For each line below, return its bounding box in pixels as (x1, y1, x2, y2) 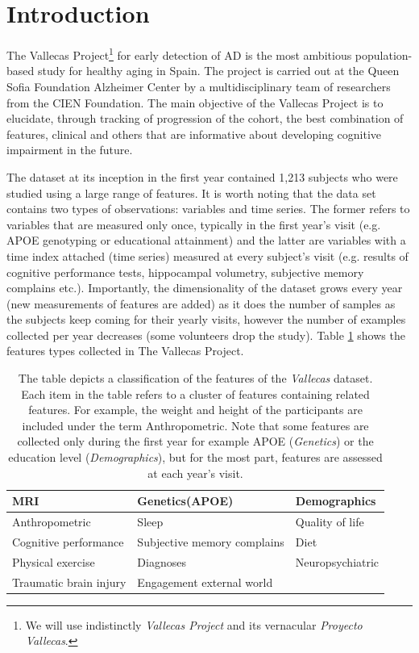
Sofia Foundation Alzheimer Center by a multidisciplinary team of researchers (6, 77, 391, 94)
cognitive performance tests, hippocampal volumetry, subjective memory (6, 263, 364, 280)
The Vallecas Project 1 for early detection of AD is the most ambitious (6, 44, 352, 63)
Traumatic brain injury (12, 573, 127, 590)
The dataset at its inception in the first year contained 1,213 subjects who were (6, 168, 398, 185)
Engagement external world (137, 573, 273, 590)
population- (355, 46, 413, 63)
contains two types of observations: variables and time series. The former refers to (6, 200, 410, 217)
